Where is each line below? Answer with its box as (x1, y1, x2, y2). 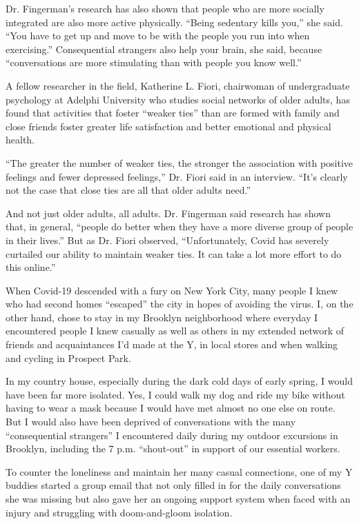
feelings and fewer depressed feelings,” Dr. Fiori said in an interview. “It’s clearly (6, 169, 348, 183)
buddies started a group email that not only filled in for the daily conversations (6, 478, 341, 492)
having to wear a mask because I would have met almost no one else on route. (6, 401, 336, 415)
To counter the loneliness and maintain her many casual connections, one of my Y (6, 464, 353, 478)
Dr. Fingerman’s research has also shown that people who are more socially (6, 1, 324, 15)
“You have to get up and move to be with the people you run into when (6, 28, 310, 43)
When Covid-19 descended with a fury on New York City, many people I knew (6, 283, 338, 297)
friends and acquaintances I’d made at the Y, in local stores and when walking (6, 337, 338, 352)
